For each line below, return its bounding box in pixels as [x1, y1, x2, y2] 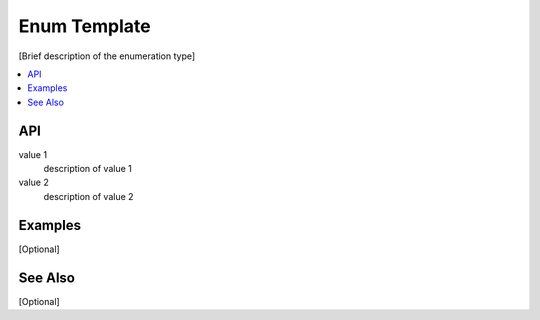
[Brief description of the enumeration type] [18, 50, 196, 62]
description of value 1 [43, 163, 132, 175]
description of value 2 [43, 190, 134, 202]
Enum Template [18, 15, 151, 37]
